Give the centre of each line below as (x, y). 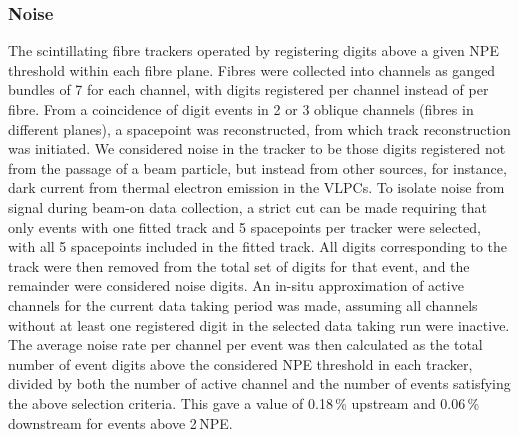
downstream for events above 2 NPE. (120, 422)
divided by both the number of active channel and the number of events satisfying (259, 383)
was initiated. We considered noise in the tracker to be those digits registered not (257, 148)
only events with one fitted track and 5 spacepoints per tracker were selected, (244, 226)
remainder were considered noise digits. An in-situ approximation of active (236, 285)
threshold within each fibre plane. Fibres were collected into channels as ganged (252, 69)
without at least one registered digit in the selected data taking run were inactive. (259, 324)
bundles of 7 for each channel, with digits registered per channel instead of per (248, 89)
